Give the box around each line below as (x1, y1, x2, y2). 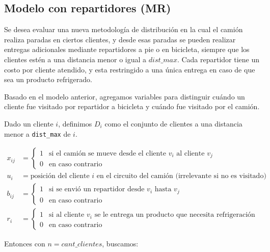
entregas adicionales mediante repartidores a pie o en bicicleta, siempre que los (4, 44, 250, 55)
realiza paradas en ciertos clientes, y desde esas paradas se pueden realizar (4, 34, 236, 44)
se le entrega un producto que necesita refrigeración (94, 211, 255, 219)
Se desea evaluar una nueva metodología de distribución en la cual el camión (4, 24, 243, 35)
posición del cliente (30, 172, 90, 180)
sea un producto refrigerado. (4, 74, 92, 85)
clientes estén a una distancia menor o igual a (4, 54, 147, 64)
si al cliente (49, 211, 85, 219)
